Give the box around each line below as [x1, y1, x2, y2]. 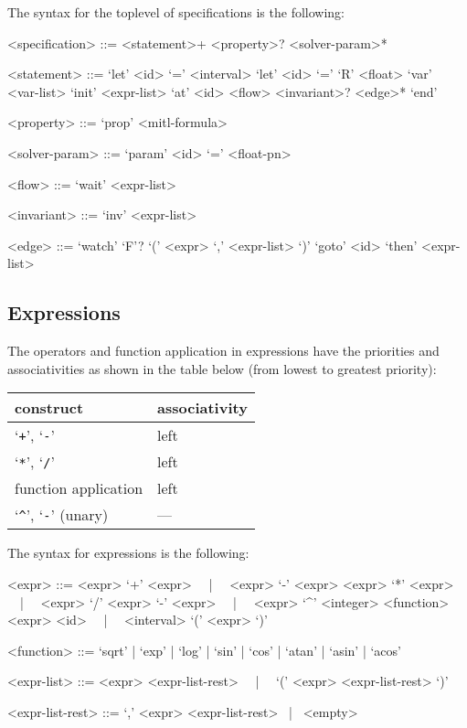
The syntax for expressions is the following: [7, 543, 249, 562]
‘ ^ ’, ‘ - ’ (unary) [15, 504, 109, 526]
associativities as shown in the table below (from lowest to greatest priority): [7, 359, 437, 378]
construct [15, 397, 84, 419]
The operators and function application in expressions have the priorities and [7, 341, 440, 360]
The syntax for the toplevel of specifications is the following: [7, 3, 345, 21]
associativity [157, 397, 248, 419]
